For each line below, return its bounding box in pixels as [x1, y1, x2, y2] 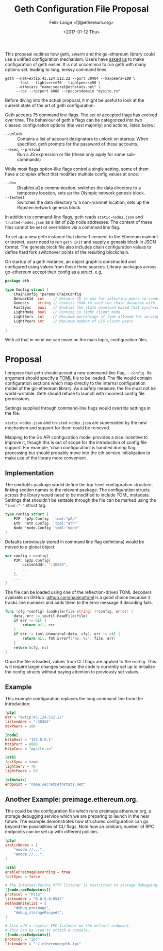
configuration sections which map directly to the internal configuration [5, 380, 146, 386]
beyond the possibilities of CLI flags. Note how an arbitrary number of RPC [5, 824, 154, 829]
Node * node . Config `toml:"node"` [14, 525, 81, 530]
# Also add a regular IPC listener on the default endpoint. [5, 923, 131, 928]
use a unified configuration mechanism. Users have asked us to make [5, 56, 144, 62]
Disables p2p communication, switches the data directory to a [17, 185, 141, 191]
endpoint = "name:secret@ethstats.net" [5, 782, 86, 787]
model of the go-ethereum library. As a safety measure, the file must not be [5, 385, 156, 391]
